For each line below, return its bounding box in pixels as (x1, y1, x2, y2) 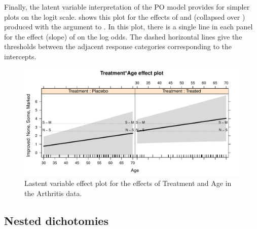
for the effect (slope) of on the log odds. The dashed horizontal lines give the (4, 31, 242, 42)
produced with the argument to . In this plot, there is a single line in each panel (4, 21, 253, 32)
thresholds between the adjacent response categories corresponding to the (4, 41, 232, 52)
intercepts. (4, 51, 36, 61)
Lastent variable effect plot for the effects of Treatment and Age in (24, 178, 232, 188)
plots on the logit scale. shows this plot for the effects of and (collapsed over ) (4, 11, 245, 22)
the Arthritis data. (24, 187, 82, 198)
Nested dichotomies (4, 212, 108, 228)
